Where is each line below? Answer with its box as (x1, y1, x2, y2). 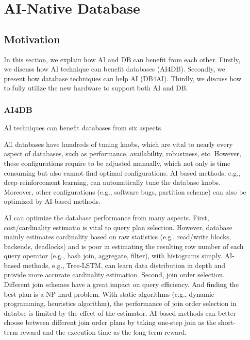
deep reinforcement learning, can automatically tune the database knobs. (4, 177, 220, 187)
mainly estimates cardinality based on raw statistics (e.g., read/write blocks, (4, 232, 231, 242)
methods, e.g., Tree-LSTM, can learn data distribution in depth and (22, 260, 225, 270)
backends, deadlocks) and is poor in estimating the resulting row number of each (4, 241, 244, 251)
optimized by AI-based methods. (4, 196, 100, 206)
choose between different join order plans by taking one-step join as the (4, 317, 216, 327)
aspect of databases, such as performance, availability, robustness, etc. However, (4, 148, 241, 159)
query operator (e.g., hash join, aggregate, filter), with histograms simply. (4, 251, 223, 261)
